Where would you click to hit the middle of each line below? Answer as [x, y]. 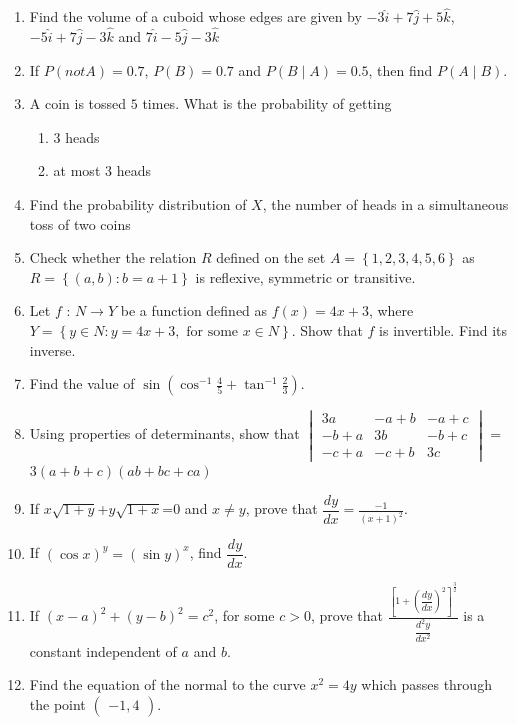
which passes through [426, 684]
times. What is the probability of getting [267, 103]
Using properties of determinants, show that [164, 433]
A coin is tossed [78, 103]
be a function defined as [194, 310]
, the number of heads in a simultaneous [385, 204]
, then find [400, 69]
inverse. [52, 349]
